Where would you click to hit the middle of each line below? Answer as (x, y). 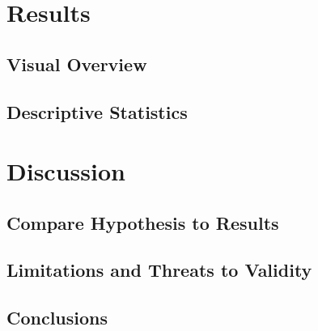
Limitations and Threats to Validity (159, 270)
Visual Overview (77, 64)
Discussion (66, 171)
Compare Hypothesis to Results (143, 222)
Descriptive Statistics (97, 111)
